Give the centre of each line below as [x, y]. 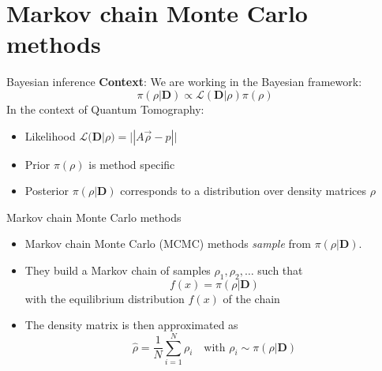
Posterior [47, 191]
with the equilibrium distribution [105, 298]
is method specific [132, 164]
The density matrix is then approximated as [131, 325]
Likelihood [50, 135]
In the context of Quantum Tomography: [105, 109]
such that [280, 270]
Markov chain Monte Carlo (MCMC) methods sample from [168, 244]
